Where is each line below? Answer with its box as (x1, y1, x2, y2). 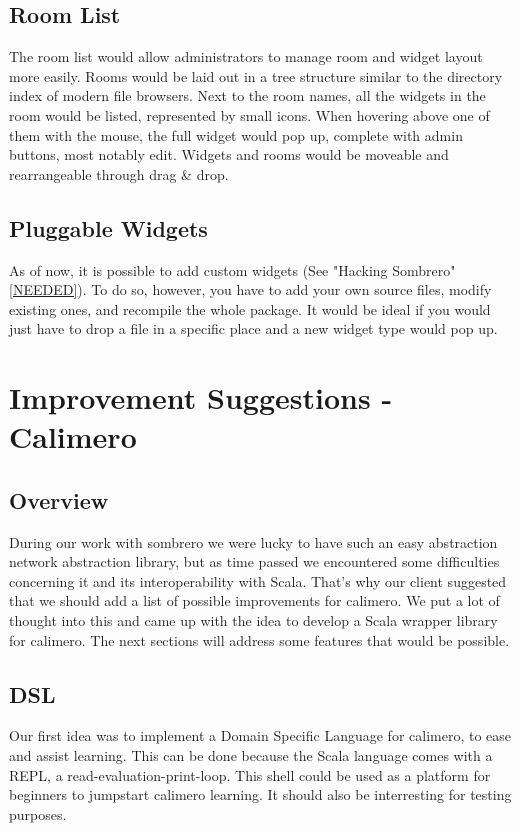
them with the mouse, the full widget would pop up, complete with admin (9, 124, 463, 145)
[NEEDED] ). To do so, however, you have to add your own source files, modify (9, 279, 492, 300)
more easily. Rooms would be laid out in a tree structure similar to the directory (9, 65, 503, 86)
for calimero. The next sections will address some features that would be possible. (9, 629, 510, 650)
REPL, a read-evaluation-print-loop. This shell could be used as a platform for (9, 764, 491, 785)
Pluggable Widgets (9, 212, 208, 243)
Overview (9, 484, 109, 515)
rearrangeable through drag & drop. (9, 163, 229, 184)
